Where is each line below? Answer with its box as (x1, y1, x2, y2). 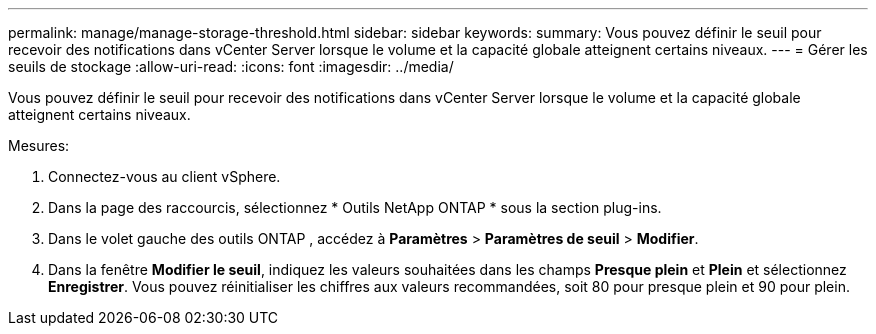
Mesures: (8, 137, 70, 154)
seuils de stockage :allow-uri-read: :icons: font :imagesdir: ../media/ (8, 58, 454, 75)
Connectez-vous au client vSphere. (48, 168, 281, 185)
